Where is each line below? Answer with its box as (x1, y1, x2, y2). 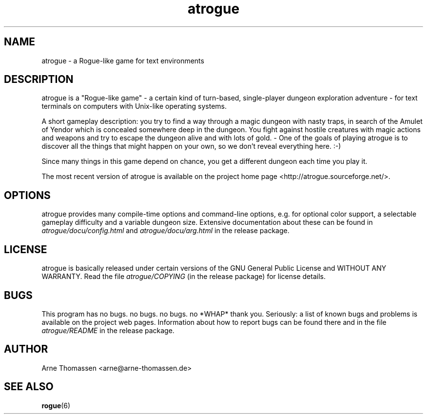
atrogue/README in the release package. (41, 326, 175, 335)
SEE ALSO (4, 380, 54, 393)
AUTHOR (4, 343, 48, 356)
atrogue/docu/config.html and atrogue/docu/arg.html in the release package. (41, 226, 290, 235)
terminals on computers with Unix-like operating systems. (41, 102, 227, 111)
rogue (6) (41, 401, 71, 410)
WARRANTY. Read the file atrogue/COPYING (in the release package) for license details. (41, 272, 326, 281)
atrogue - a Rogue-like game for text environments (41, 56, 204, 65)
